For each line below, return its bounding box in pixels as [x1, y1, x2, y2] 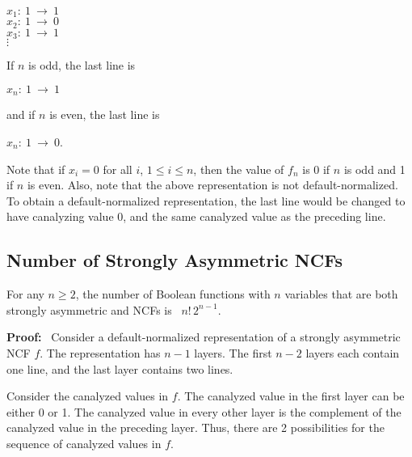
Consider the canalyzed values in [6, 387, 169, 404]
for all [103, 160, 132, 177]
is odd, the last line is [28, 57, 136, 74]
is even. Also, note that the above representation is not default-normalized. [27, 176, 398, 193]
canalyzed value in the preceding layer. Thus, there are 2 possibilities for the [6, 419, 385, 436]
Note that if [6, 160, 65, 177]
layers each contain [305, 344, 400, 361]
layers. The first [194, 344, 272, 361]
